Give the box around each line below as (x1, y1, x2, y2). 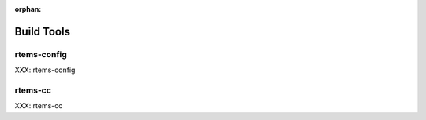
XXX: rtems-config (14, 65, 76, 75)
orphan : (14, 5, 42, 13)
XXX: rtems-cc (14, 101, 63, 111)
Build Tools (14, 24, 71, 38)
